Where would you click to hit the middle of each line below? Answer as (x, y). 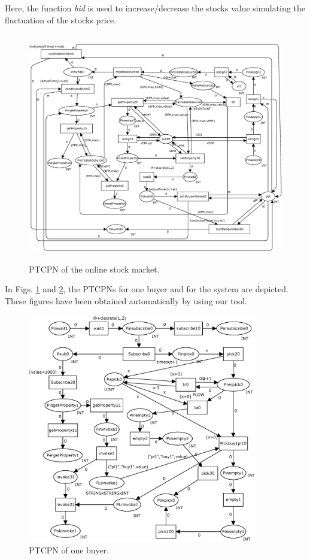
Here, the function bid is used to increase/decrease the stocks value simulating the (155, 8)
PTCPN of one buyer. (69, 550)
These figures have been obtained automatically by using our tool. (126, 300)
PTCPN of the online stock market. (94, 269)
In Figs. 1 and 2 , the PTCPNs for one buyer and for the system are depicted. (147, 289)
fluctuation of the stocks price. (61, 19)
